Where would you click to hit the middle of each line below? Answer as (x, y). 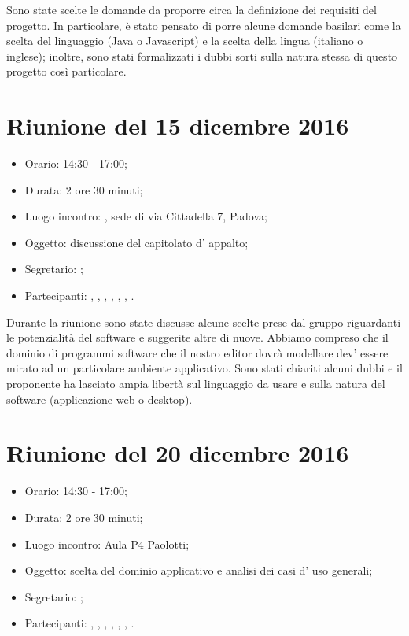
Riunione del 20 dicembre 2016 (178, 453)
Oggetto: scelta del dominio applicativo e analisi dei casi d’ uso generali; (199, 570)
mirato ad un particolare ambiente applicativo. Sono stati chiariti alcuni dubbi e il (204, 368)
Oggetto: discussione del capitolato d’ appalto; (136, 242)
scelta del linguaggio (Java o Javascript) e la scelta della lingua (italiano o (185, 41)
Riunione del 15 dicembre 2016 (178, 126)
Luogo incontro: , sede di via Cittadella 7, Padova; (146, 216)
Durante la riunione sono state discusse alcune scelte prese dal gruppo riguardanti (204, 322)
